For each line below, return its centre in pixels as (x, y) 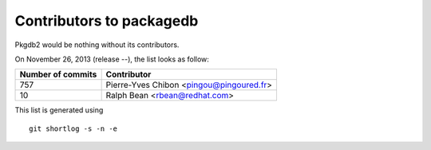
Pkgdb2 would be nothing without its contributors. (97, 45)
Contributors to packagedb (107, 21)
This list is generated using (59, 110)
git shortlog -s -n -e (73, 128)
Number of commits (58, 74)
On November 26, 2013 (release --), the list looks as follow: (112, 59)
